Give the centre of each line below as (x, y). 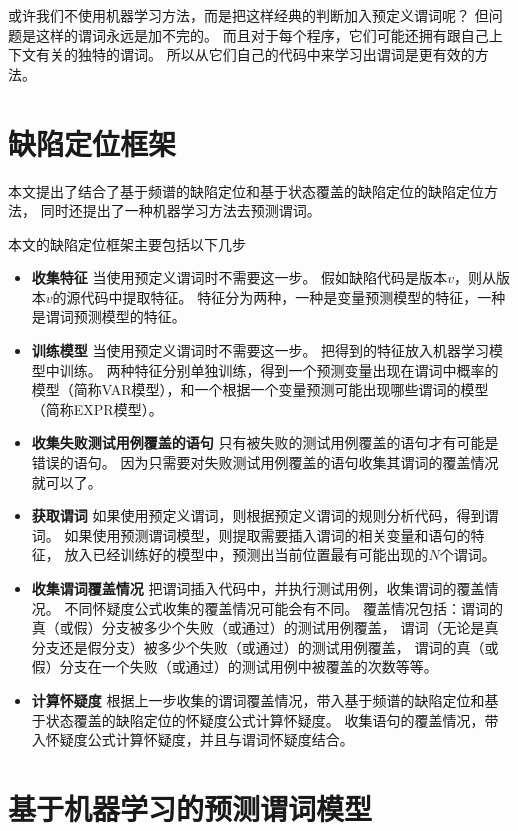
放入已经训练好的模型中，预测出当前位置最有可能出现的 (246, 554)
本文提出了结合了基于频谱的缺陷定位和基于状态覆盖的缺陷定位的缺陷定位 (246, 190)
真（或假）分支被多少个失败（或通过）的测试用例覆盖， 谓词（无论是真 (265, 627)
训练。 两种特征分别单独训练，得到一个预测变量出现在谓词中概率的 (279, 369)
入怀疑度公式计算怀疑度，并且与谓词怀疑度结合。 (192, 739)
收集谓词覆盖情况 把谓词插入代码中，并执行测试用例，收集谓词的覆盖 (258, 588)
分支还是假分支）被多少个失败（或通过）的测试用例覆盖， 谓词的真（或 (265, 646)
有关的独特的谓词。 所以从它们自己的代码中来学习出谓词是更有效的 (255, 54)
